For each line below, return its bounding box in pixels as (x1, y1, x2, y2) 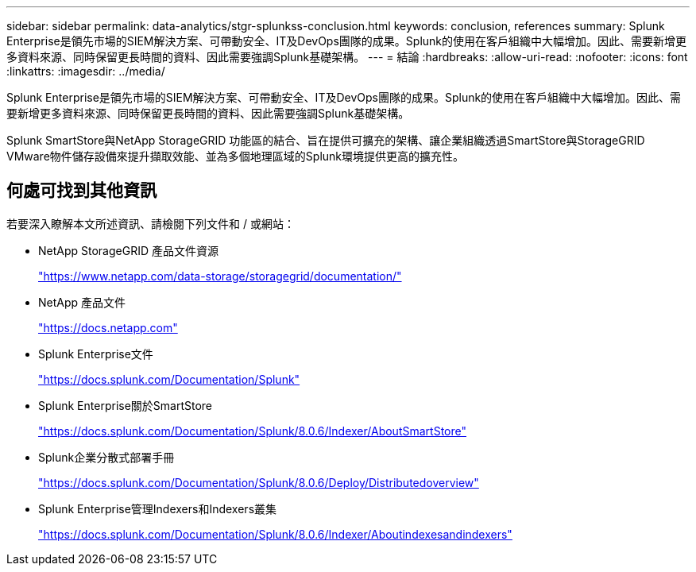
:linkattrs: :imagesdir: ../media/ (6, 64, 165, 78)
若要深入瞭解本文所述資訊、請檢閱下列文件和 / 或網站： (6, 216, 295, 230)
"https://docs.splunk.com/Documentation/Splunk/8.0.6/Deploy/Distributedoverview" (38, 475, 479, 489)
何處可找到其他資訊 (6, 180, 157, 201)
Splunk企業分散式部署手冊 (38, 450, 175, 464)
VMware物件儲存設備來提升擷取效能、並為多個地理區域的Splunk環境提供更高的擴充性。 (6, 149, 465, 163)
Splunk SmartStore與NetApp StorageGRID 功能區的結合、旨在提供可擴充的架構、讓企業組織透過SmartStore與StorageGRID (6, 133, 645, 147)
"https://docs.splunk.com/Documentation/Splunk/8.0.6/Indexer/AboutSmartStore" (38, 423, 466, 438)
